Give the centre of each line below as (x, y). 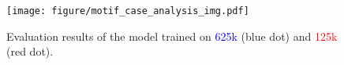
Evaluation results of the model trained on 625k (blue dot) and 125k (172, 36)
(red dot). (30, 51)
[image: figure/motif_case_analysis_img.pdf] (128, 11)
